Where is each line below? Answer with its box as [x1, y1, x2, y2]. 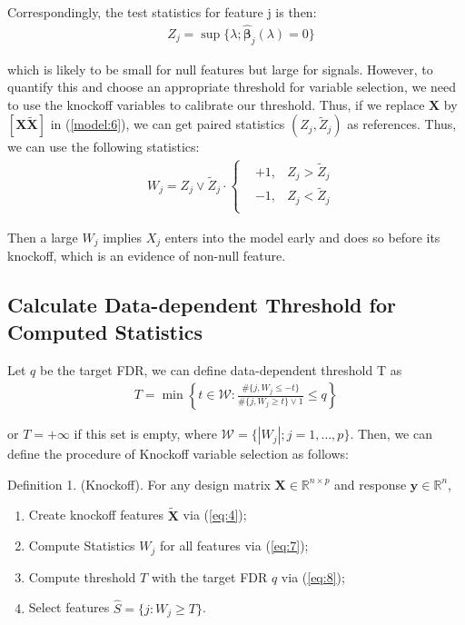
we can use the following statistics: [7, 137, 200, 156]
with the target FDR [151, 567, 268, 586]
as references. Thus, [347, 114, 457, 134]
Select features [28, 598, 110, 617]
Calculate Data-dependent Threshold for [7, 291, 396, 319]
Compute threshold [28, 567, 136, 586]
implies [103, 227, 143, 246]
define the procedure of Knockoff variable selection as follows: [7, 444, 349, 463]
